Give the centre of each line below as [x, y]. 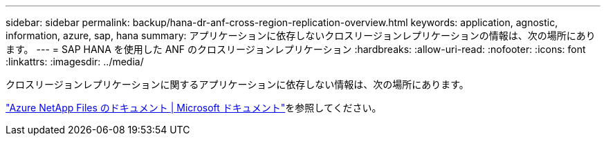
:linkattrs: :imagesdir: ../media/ [75, 62]
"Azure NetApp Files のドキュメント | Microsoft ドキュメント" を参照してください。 [194, 108]
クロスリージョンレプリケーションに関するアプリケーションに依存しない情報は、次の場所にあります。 [237, 84]
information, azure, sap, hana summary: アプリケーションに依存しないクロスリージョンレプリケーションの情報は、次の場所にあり [301, 35]
